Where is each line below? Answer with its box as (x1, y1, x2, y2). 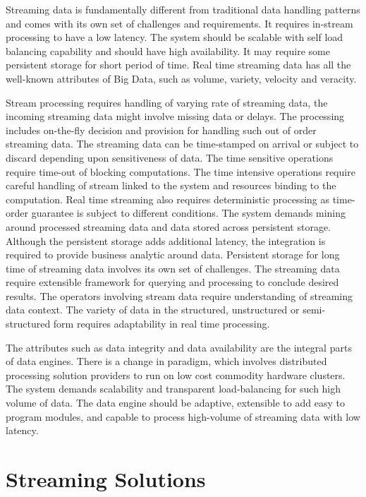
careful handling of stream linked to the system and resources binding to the (6, 178, 336, 193)
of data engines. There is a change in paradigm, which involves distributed (6, 354, 327, 369)
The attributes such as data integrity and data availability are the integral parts (6, 340, 352, 354)
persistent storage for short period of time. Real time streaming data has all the (6, 57, 351, 72)
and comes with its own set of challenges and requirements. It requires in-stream (6, 16, 353, 30)
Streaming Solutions (6, 465, 206, 493)
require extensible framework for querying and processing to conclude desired (6, 275, 339, 289)
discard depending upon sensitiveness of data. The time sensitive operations (6, 150, 334, 164)
